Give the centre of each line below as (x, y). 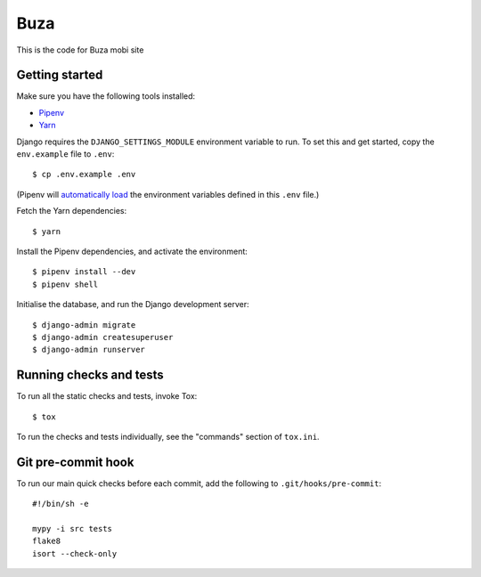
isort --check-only (75, 553)
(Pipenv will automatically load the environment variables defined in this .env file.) (168, 194)
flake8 (47, 541)
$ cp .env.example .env (84, 175)
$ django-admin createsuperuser (103, 337)
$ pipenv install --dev (84, 272)
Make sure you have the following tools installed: (106, 96)
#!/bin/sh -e (61, 504)
